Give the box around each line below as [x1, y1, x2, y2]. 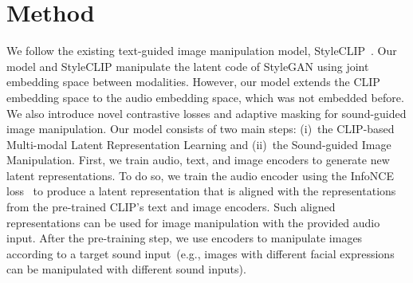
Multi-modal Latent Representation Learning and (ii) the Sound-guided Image [6, 136, 391, 152]
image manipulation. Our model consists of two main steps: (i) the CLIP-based [6, 120, 395, 137]
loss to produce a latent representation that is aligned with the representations [6, 183, 396, 199]
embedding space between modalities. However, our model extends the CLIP [6, 73, 380, 90]
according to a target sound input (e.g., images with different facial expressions [6, 245, 395, 261]
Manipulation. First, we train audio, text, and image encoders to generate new [6, 151, 390, 168]
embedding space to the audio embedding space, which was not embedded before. [6, 88, 404, 105]
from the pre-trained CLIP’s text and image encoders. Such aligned [6, 198, 336, 215]
